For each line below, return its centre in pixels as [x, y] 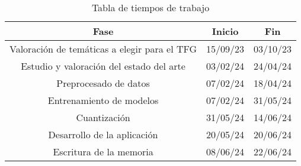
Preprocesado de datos [103, 83]
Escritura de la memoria [103, 152]
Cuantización [103, 117]
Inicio [225, 31]
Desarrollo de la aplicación [103, 134]
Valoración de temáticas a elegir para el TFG [103, 49]
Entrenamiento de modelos [103, 100]
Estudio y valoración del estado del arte [103, 66]
